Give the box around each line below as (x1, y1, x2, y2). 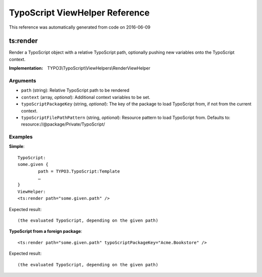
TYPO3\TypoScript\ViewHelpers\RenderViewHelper (47, 65, 150, 71)
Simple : (9, 144, 25, 149)
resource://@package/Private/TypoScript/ (21, 121, 105, 127)
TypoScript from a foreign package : (9, 228, 82, 234)
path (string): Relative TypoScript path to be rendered (21, 87, 130, 93)
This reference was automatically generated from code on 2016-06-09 (9, 24, 150, 30)
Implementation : (9, 65, 43, 71)
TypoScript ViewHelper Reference (9, 7, 150, 18)
